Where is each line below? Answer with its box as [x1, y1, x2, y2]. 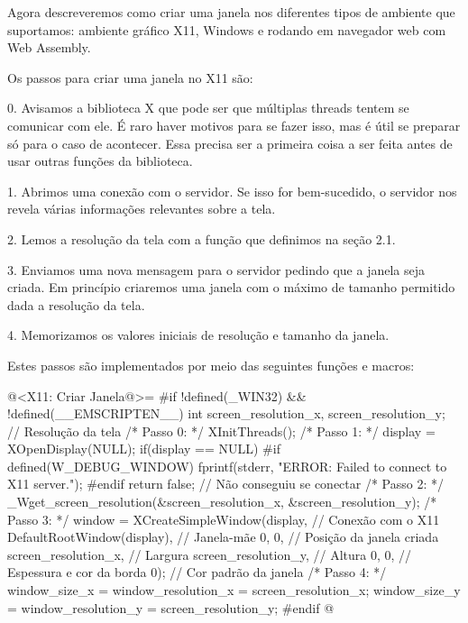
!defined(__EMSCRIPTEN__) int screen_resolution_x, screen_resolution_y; [7, 404, 445, 423]
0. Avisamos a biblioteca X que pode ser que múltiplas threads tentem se [7, 98, 409, 117]
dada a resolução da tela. [7, 295, 145, 314]
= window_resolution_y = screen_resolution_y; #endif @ [7, 598, 335, 617]
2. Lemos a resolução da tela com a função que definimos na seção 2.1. [7, 229, 396, 248]
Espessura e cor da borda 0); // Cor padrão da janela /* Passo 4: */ [7, 563, 387, 582]
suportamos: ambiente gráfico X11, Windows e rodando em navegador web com [7, 20, 446, 39]
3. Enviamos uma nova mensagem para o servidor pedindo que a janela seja [7, 260, 425, 279]
